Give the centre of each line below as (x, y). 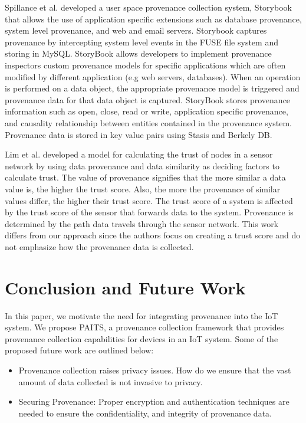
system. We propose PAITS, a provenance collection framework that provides (144, 327)
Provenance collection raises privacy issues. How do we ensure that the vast (155, 370)
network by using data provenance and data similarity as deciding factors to (142, 165)
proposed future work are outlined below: (79, 350)
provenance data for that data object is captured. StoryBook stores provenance (148, 99)
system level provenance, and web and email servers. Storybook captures (136, 30)
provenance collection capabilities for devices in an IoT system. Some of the (142, 338)
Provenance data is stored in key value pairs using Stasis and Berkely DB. (139, 134)
